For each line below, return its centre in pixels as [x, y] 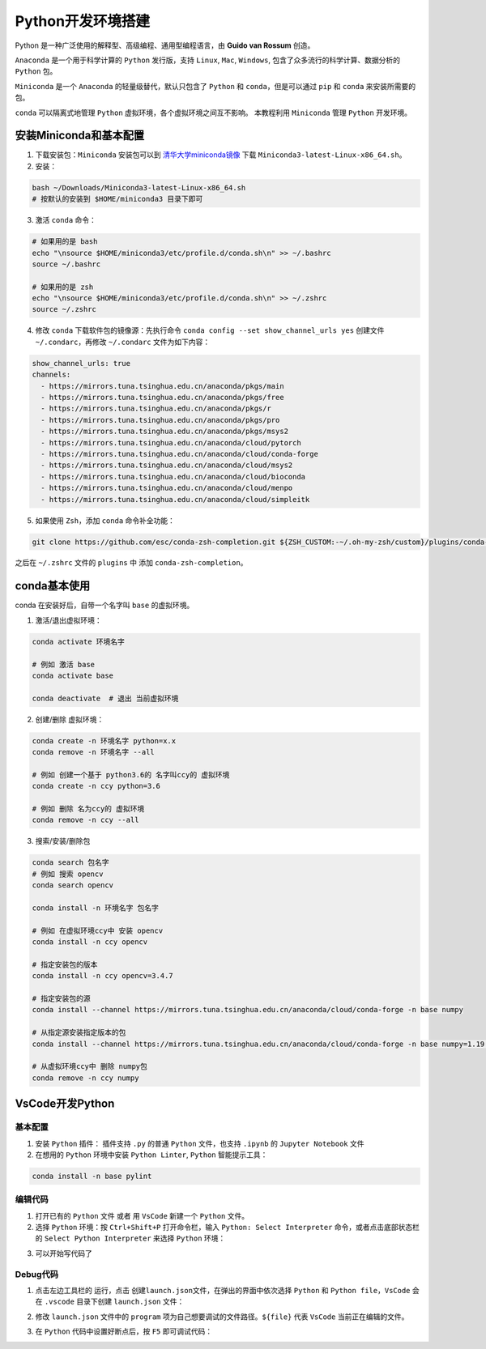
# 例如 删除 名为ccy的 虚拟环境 [88, 809]
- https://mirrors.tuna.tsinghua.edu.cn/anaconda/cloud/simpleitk [175, 499]
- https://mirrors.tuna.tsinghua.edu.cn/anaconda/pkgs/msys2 [165, 432]
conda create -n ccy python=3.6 [96, 786]
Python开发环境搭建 [82, 21]
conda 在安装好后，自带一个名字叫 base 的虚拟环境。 [104, 605]
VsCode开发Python [65, 1104]
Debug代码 [37, 1274]
